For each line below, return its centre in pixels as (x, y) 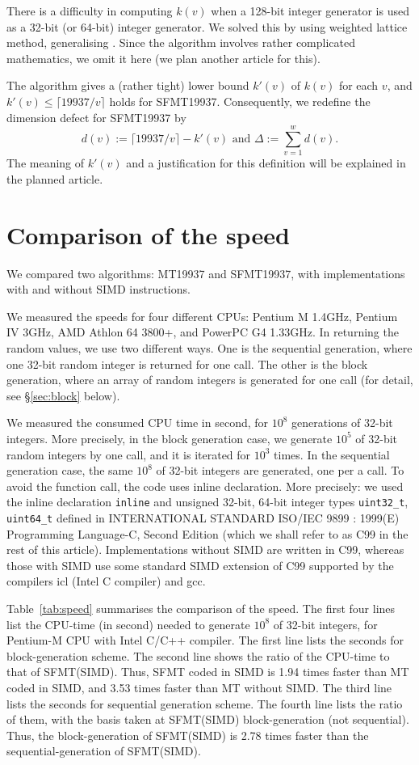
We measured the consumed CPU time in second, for (138, 423)
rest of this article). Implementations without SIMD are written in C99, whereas (205, 549)
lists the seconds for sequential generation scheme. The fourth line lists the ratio (205, 703)
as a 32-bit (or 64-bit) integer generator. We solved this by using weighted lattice (207, 26)
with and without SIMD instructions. (98, 289)
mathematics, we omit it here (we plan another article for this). (163, 58)
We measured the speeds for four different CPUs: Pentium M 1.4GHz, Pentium (202, 316)
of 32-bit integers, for (325, 624)
